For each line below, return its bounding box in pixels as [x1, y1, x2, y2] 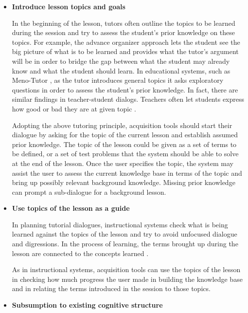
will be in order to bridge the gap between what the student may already [12, 55, 230, 66]
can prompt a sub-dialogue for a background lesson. [12, 186, 166, 197]
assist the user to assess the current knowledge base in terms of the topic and [12, 167, 242, 178]
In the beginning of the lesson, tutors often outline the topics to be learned [12, 18, 235, 28]
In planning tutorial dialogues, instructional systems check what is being [12, 219, 228, 229]
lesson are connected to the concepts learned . [12, 248, 149, 258]
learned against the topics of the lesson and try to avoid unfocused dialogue [12, 229, 237, 239]
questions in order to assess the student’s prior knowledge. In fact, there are [12, 84, 238, 94]
